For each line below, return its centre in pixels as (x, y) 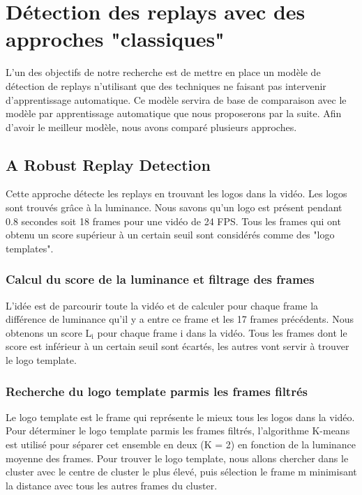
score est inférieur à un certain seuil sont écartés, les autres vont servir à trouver (178, 346)
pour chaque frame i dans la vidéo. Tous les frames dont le (222, 332)
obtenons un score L (49, 332)
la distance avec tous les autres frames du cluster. (112, 485)
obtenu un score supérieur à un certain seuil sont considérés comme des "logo (170, 235)
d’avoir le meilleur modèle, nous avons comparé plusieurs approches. (151, 127)
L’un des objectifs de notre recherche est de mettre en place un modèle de (163, 72)
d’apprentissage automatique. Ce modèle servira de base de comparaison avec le (176, 99)
